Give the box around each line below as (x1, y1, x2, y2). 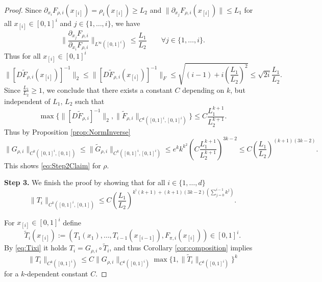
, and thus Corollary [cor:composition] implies (109, 242, 253, 253)
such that (75, 95, 105, 106)
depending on (182, 84, 225, 95)
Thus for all (4, 50, 41, 61)
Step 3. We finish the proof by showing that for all (4, 177, 165, 188)
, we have (111, 17, 140, 28)
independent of (4, 95, 51, 106)
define (63, 217, 81, 227)
